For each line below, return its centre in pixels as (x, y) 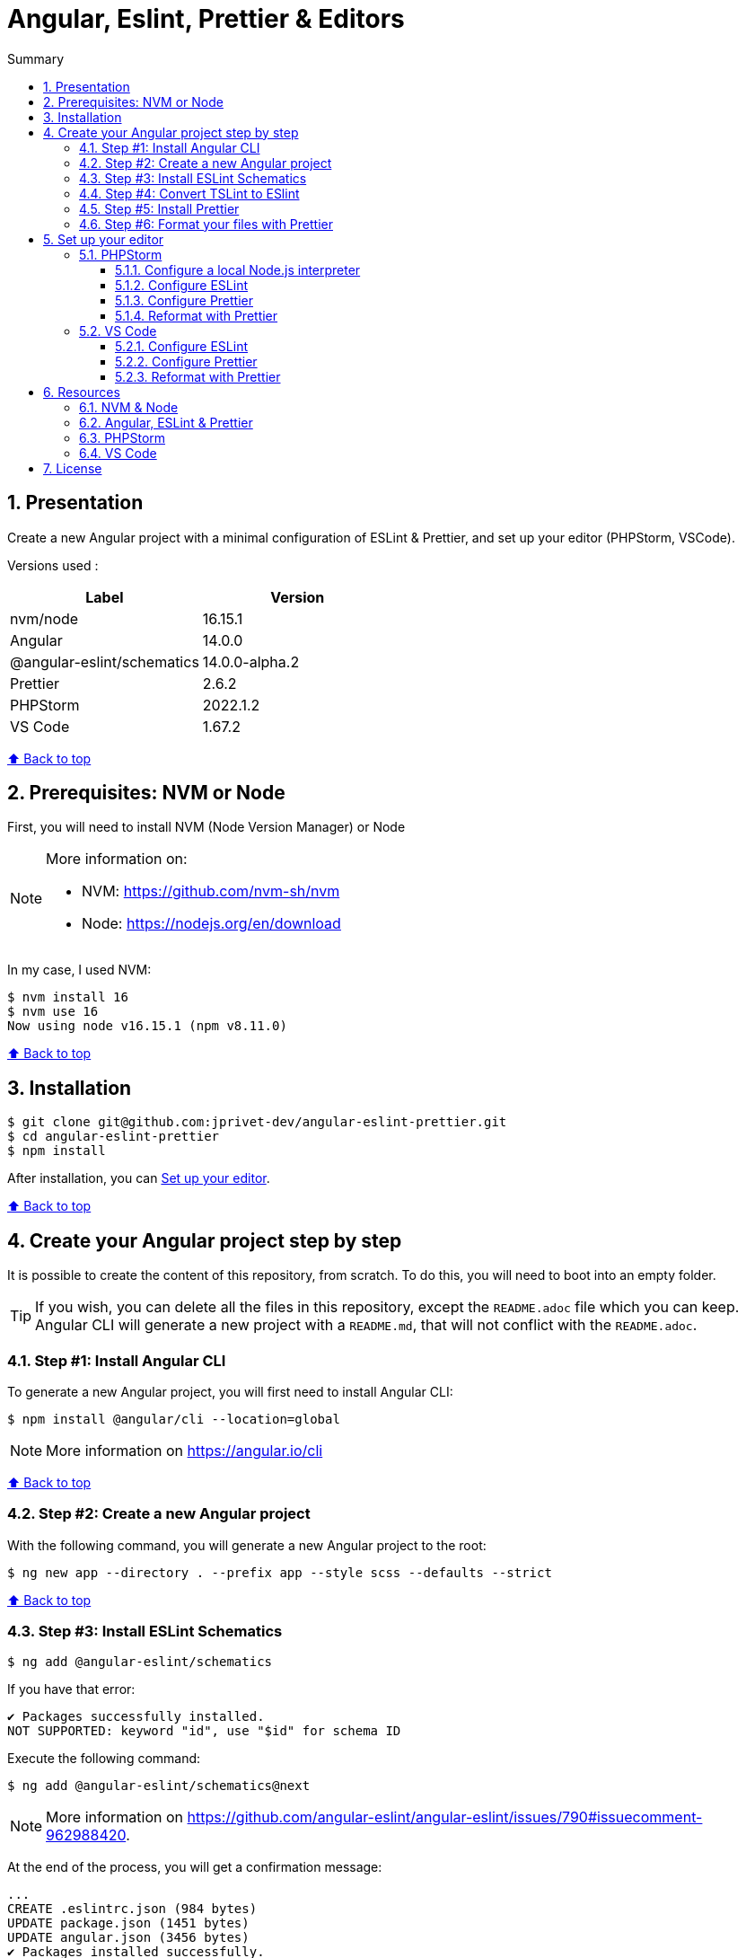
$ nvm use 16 (53, 1012)
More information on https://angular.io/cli (184, 1450)
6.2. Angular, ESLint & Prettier (166, 422)
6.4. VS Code (118, 453)
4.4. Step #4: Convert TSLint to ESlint (189, 193)
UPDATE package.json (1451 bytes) (128, 1923)
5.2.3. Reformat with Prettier (198, 376)
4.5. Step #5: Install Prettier (159, 208)
